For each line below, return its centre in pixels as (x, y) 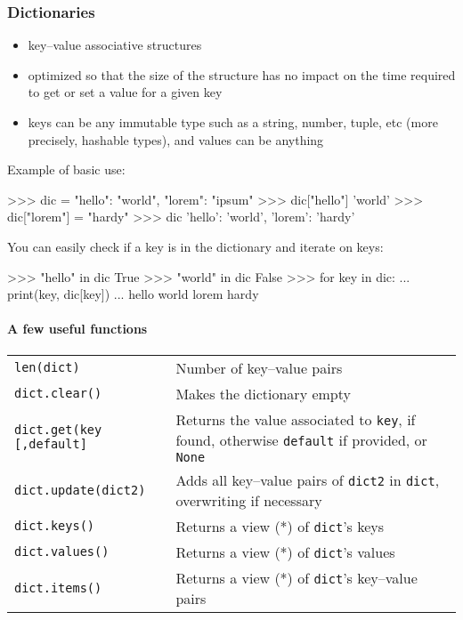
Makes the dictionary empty (263, 393)
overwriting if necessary (249, 500)
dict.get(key (58, 429)
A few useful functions (77, 329)
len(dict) (47, 368)
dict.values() (62, 552)
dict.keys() (55, 526)
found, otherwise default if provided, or (301, 439)
